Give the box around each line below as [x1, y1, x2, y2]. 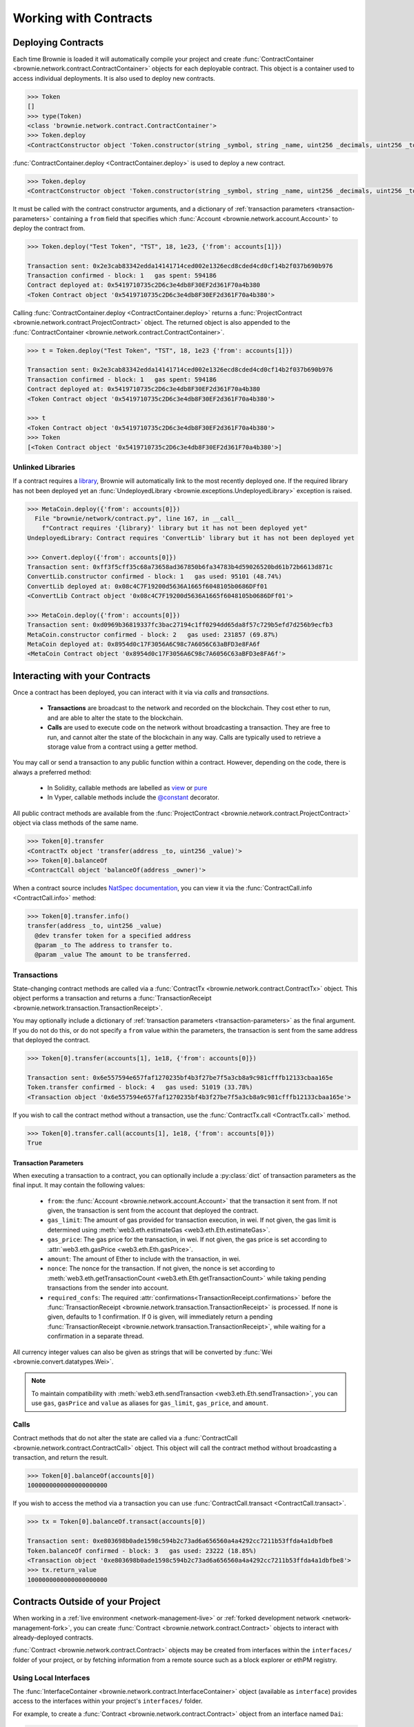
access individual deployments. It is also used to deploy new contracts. [12, 74, 215, 82]
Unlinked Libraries [12, 462, 76, 472]
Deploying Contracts [12, 37, 104, 48]
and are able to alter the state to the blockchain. [47, 714, 184, 722]
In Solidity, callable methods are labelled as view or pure [47, 784, 208, 792]
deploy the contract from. [12, 224, 86, 232]
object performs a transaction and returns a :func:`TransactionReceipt [12, 994, 212, 1002]
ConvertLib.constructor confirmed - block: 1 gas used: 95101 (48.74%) [27, 573, 282, 580]
